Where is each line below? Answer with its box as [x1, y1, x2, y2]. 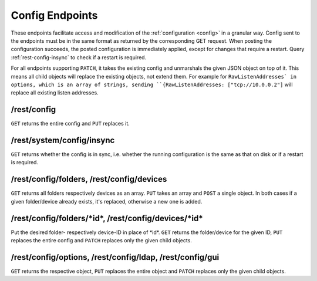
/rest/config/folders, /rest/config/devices [11, 174, 167, 184]
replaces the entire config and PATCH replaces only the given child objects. [11, 237, 192, 244]
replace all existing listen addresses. [11, 89, 99, 96]
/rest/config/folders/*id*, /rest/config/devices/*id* [11, 213, 203, 223]
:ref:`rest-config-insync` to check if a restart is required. [11, 53, 147, 61]
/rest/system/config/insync [11, 136, 115, 145]
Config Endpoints [11, 9, 98, 22]
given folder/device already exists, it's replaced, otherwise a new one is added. [11, 198, 203, 205]
